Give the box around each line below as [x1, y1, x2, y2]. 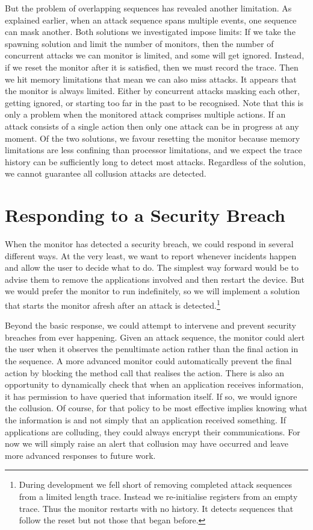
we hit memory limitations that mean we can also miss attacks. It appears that [5, 72, 297, 85]
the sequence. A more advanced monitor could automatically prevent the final [5, 355, 292, 367]
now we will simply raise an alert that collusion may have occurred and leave [5, 437, 288, 450]
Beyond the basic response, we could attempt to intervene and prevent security [5, 319, 297, 332]
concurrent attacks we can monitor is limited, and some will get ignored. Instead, [5, 49, 305, 62]
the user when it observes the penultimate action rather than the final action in [5, 342, 299, 355]
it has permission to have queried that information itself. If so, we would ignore [5, 390, 297, 402]
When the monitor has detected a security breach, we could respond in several [5, 238, 294, 250]
